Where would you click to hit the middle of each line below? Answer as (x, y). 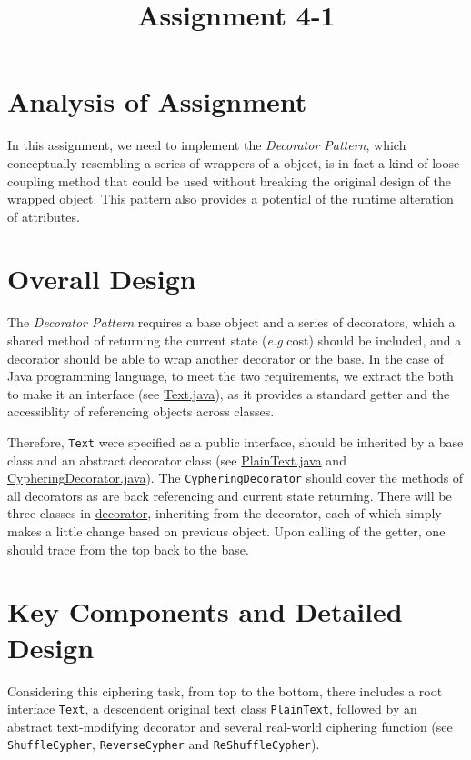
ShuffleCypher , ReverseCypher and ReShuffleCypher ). (164, 744)
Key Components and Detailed (205, 611)
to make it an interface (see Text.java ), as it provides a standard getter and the (229, 393)
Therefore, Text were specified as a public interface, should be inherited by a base (235, 441)
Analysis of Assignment (157, 101)
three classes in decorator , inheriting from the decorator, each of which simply (225, 513)
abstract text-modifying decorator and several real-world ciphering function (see (230, 726)
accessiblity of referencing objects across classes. (141, 411)
